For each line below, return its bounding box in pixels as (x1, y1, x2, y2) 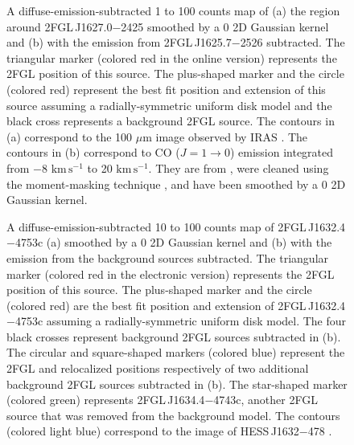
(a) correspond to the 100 (6, 128, 133, 145)
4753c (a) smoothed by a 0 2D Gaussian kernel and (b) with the (14, 234, 332, 251)
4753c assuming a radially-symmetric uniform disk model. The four (14, 312, 347, 329)
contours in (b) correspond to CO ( (6, 144, 180, 161)
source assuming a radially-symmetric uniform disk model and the (6, 96, 332, 113)
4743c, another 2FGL (213, 391, 318, 408)
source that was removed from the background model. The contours (6, 406, 340, 423)
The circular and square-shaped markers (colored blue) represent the (6, 344, 345, 361)
